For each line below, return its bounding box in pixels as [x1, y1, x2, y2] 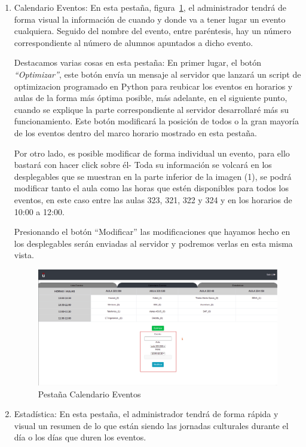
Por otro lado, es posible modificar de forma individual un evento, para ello [14, 146, 290, 159]
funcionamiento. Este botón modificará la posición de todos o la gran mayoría [14, 115, 299, 127]
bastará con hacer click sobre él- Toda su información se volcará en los [14, 158, 272, 171]
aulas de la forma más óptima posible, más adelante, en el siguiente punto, [14, 91, 287, 104]
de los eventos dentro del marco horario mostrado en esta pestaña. [14, 126, 257, 139]
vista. [14, 249, 34, 261]
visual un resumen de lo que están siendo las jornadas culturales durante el [14, 419, 289, 431]
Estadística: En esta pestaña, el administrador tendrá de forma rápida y [14, 408, 279, 420]
